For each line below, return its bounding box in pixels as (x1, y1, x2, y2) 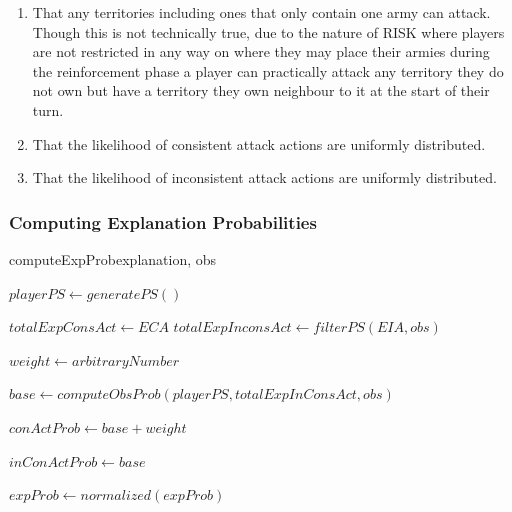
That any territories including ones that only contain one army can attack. (32, 2, 491, 22)
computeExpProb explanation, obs (9, 248, 217, 269)
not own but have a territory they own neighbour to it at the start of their (32, 80, 490, 101)
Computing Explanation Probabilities (9, 209, 317, 234)
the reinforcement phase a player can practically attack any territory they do (32, 60, 504, 81)
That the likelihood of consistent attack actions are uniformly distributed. (32, 133, 486, 154)
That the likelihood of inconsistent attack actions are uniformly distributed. (32, 167, 497, 188)
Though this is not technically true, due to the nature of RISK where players (32, 21, 505, 42)
